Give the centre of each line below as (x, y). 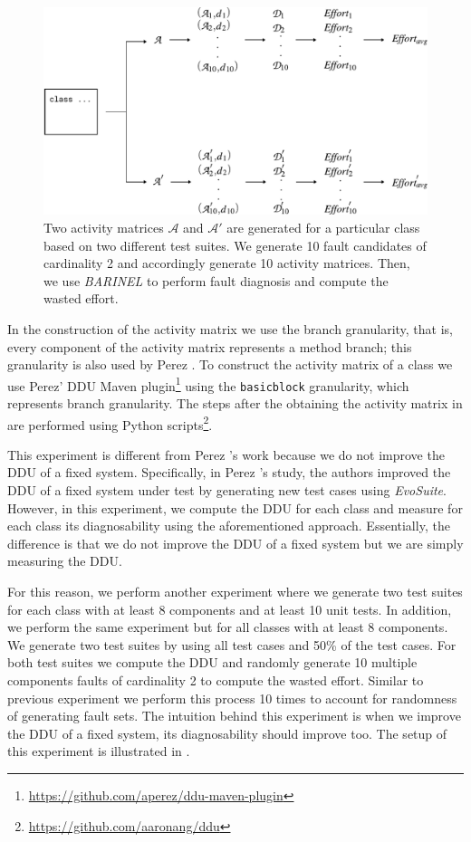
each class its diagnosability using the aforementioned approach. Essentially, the (229, 526)
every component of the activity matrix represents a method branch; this (210, 346)
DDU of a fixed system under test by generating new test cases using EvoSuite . (227, 490)
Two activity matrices (104, 227)
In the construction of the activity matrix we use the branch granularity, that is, (231, 328)
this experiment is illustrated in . (99, 751)
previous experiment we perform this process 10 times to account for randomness (232, 698)
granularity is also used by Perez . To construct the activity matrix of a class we (230, 364)
